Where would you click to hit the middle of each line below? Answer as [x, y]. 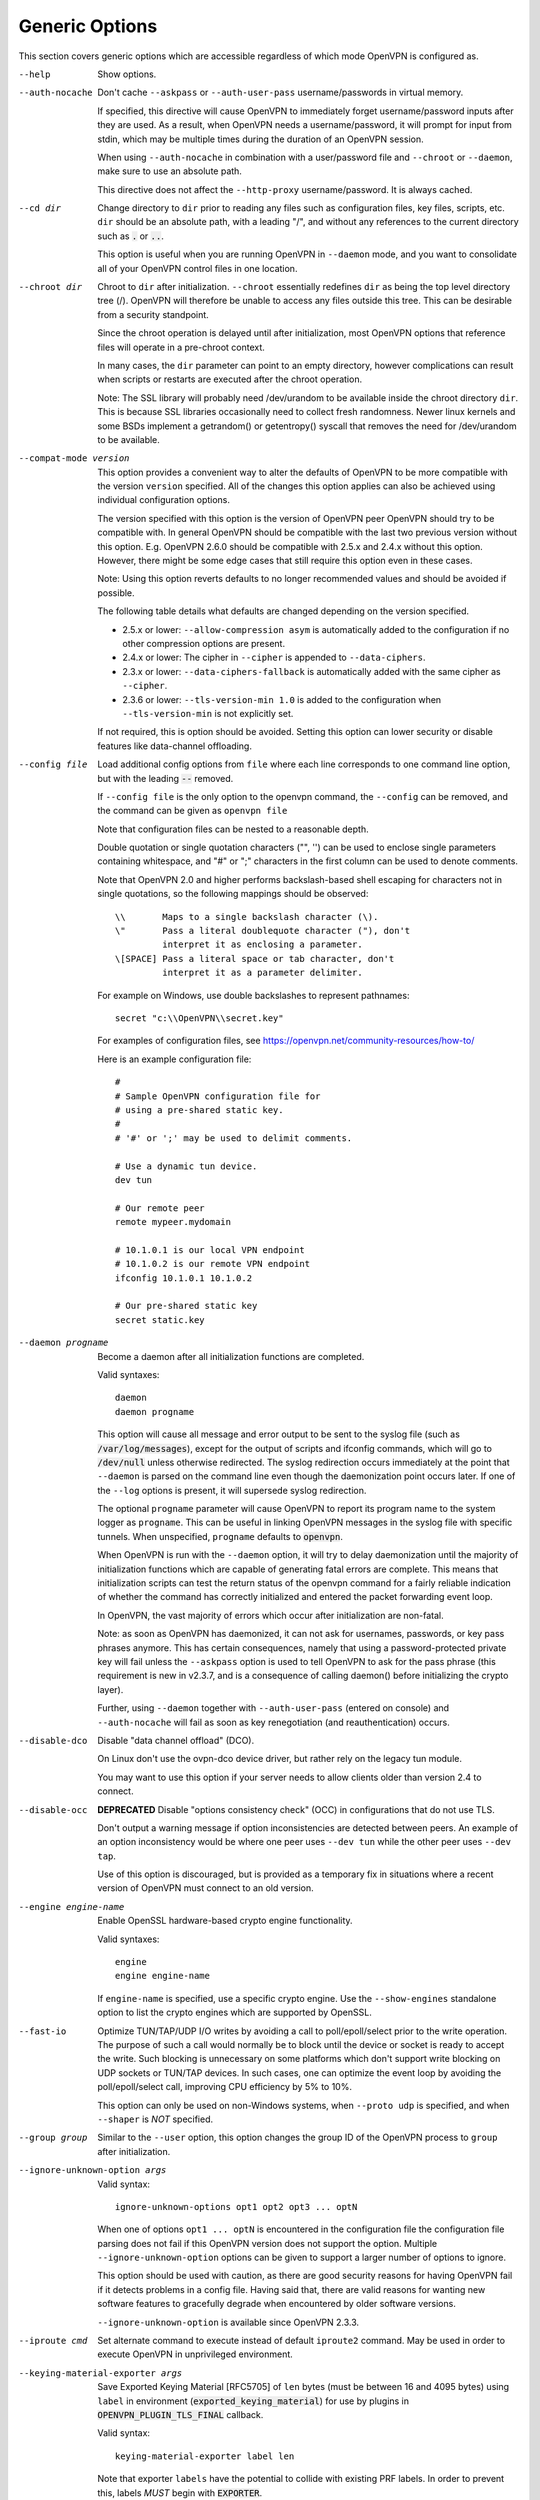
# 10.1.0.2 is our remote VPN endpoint [212, 1264]
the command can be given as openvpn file [192, 811]
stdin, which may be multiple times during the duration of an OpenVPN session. [260, 139]
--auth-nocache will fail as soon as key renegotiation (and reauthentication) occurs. [273, 1722]
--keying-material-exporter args [100, 2373]
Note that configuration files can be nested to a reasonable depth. [233, 829]
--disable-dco [53, 1740]
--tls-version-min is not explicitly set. [208, 713]
